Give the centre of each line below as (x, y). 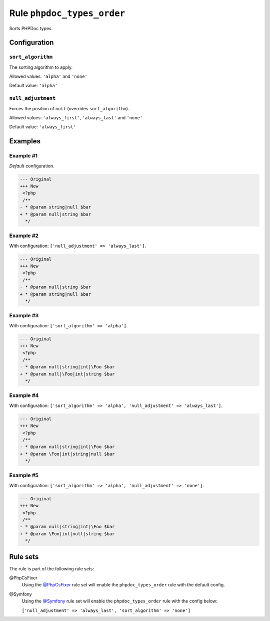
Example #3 (24, 316)
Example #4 (24, 395)
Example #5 (24, 475)
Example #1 (23, 156)
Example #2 (24, 236)
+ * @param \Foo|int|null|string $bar (67, 534)
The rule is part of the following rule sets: (52, 568)
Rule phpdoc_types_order (67, 13)
